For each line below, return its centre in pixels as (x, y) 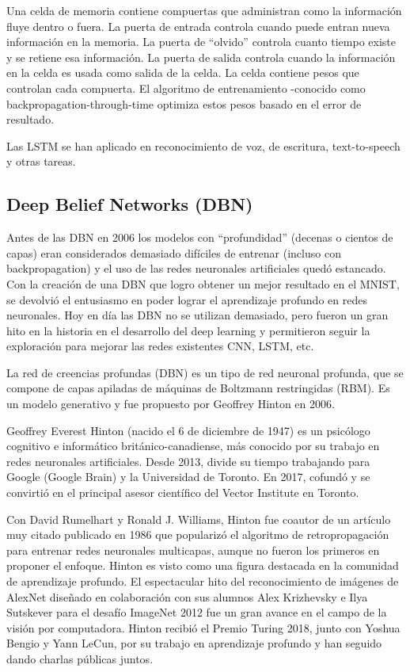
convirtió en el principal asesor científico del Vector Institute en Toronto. (183, 493)
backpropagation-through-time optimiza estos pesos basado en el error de (184, 103)
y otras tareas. (41, 161)
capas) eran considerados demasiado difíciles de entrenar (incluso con (174, 252)
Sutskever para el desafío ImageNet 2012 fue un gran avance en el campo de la (197, 612)
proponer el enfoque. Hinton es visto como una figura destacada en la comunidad (203, 565)
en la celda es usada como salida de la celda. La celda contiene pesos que (183, 73)
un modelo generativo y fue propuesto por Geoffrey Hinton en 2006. (171, 404)
